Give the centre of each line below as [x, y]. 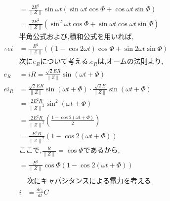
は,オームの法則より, [130, 62]
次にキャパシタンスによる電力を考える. [90, 181]
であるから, [102, 151]
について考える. [65, 62]
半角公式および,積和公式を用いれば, [76, 37]
